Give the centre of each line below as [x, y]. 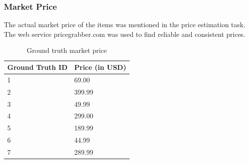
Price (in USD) [100, 67]
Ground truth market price [67, 50]
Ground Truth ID [37, 67]
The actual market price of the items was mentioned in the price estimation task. [125, 24]
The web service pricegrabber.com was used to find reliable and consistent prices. [125, 34]
